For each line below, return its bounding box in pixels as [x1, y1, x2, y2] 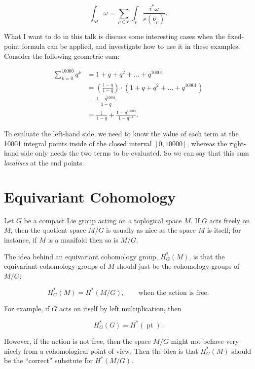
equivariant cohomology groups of [4, 261, 106, 271]
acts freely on [209, 215, 250, 225]
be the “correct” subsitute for [4, 355, 93, 366]
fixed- [227, 31, 244, 41]
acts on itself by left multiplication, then [59, 303, 182, 313]
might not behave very [171, 335, 239, 346]
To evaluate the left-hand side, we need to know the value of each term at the [4, 128, 239, 139]
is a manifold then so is [48, 234, 118, 245]
